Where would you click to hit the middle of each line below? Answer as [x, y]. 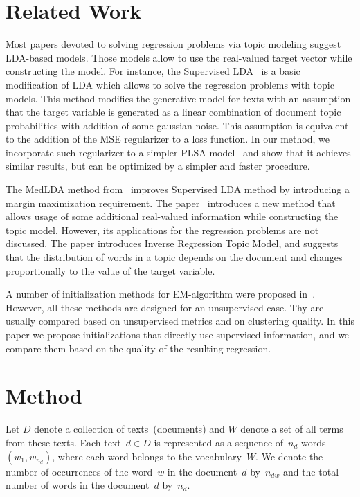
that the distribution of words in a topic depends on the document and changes [174, 257]
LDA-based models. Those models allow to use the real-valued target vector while [179, 57]
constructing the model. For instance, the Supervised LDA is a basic [153, 71]
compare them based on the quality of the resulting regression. [138, 348]
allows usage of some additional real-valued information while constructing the [172, 216]
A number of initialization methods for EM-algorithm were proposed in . [161, 294]
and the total [311, 471]
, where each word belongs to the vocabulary [147, 456]
